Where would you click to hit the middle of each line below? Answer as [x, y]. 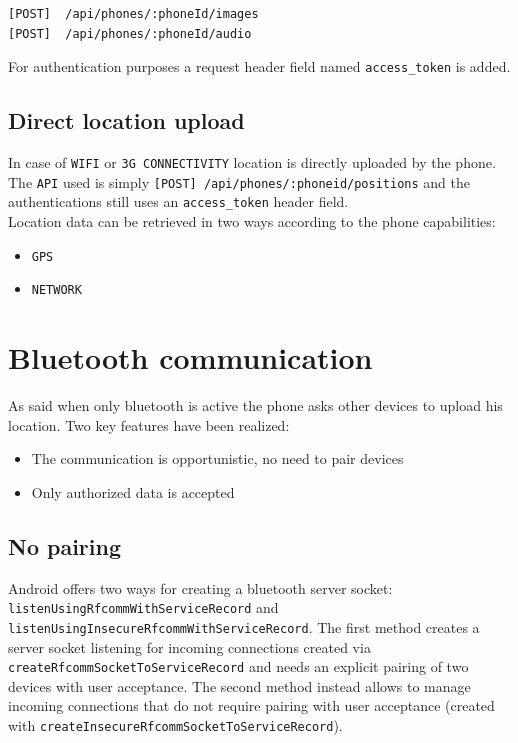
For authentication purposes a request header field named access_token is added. [259, 66]
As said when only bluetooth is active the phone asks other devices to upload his [255, 405]
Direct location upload [126, 120]
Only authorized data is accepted [133, 491]
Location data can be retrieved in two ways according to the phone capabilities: [252, 221]
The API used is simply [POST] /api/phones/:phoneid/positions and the [239, 181]
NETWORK [56, 290]
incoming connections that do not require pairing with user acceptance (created [251, 705]
